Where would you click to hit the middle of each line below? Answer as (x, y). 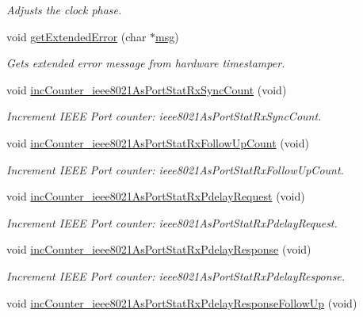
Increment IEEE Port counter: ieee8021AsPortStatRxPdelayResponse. (176, 275)
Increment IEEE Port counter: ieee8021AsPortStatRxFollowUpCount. (175, 169)
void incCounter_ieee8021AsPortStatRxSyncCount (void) (147, 89)
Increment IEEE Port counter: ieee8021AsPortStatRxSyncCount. (164, 116)
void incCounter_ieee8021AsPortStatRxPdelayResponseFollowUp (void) (182, 302)
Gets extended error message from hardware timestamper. (146, 63)
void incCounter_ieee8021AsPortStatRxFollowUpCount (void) (158, 142)
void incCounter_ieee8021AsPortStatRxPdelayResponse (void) (159, 249)
